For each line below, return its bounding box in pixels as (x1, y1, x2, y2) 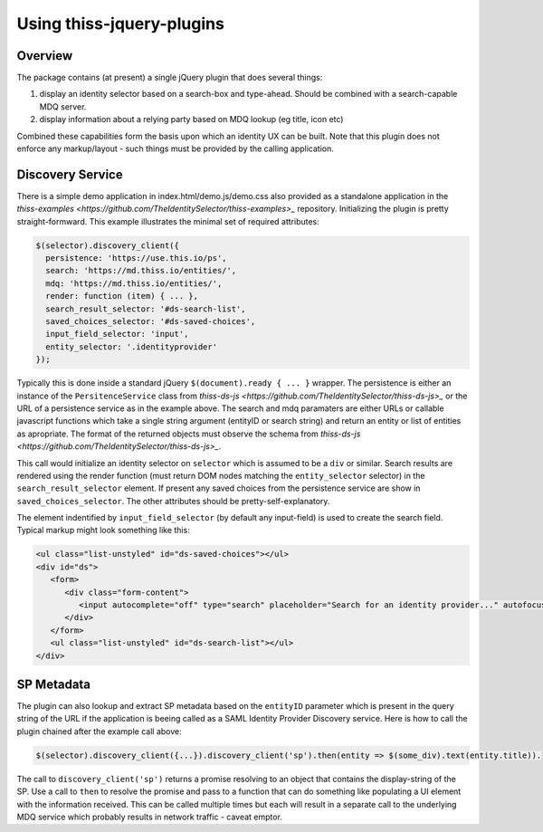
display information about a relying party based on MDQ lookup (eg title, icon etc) (39, 114, 344, 125)
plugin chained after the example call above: (16, 725, 182, 737)
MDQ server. (39, 100, 87, 112)
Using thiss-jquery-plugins (16, 14, 225, 33)
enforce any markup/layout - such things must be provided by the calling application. (16, 143, 335, 154)
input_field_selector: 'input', (45, 329, 189, 339)
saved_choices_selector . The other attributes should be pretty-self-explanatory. (16, 495, 330, 506)
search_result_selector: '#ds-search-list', (45, 303, 246, 314)
